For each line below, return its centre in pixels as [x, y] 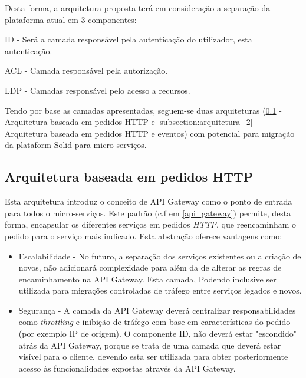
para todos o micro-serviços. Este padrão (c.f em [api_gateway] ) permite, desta [148, 213]
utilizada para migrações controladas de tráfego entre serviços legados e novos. [160, 290]
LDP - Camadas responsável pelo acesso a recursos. [98, 90]
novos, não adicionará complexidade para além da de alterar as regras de [150, 267]
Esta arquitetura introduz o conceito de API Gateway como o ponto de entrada [149, 201]
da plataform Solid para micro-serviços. [76, 145]
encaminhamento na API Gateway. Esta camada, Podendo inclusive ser [147, 279]
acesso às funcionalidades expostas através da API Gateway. [127, 368]
